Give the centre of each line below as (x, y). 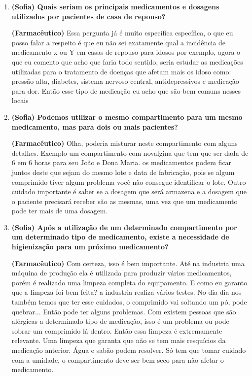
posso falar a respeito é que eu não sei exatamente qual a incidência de (118, 42)
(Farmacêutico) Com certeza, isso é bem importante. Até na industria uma (128, 263)
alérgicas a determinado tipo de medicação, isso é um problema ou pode (120, 321)
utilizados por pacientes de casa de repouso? (89, 16)
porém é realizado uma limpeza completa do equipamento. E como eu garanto (129, 282)
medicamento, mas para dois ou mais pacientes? (95, 126)
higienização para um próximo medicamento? (90, 247)
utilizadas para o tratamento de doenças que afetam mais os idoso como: (121, 71)
